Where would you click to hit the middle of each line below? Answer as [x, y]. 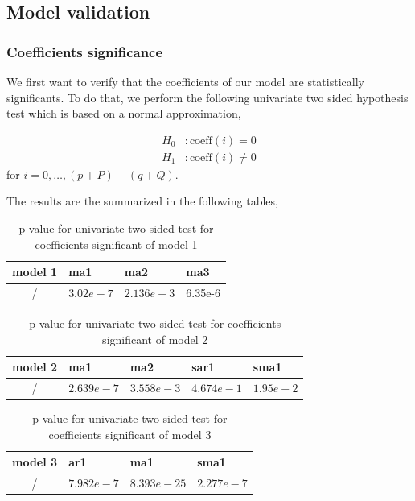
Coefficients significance [85, 51]
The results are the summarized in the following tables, [142, 201]
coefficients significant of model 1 [116, 244]
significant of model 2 [155, 339]
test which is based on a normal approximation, [124, 113]
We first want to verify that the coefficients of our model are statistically [185, 81]
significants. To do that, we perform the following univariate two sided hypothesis [207, 97]
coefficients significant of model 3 [130, 434]
